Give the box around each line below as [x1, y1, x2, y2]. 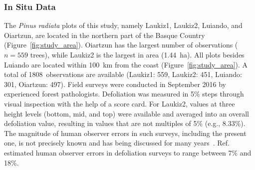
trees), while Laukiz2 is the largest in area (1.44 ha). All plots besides [30, 49, 245, 59]
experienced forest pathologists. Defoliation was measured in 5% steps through [4, 88, 244, 99]
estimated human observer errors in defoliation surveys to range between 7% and [4, 147, 252, 157]
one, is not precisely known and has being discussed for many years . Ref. [4, 137, 230, 148]
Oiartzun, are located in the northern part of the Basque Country [4, 29, 205, 40]
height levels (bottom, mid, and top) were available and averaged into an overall [4, 108, 249, 118]
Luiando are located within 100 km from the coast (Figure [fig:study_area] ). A [4, 59, 248, 69]
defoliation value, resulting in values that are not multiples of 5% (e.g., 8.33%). [4, 118, 246, 128]
